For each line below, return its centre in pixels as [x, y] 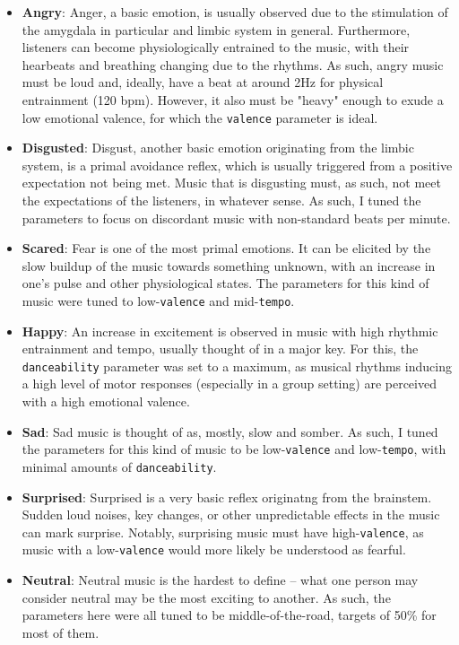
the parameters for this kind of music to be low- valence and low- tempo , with [234, 449]
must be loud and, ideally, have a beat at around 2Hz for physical [203, 82]
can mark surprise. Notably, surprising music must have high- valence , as [223, 532]
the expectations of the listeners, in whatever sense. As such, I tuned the [221, 200]
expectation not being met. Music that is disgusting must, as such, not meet [231, 183]
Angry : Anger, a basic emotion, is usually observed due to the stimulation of [235, 12]
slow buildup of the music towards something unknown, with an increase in [229, 265]
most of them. [61, 632]
